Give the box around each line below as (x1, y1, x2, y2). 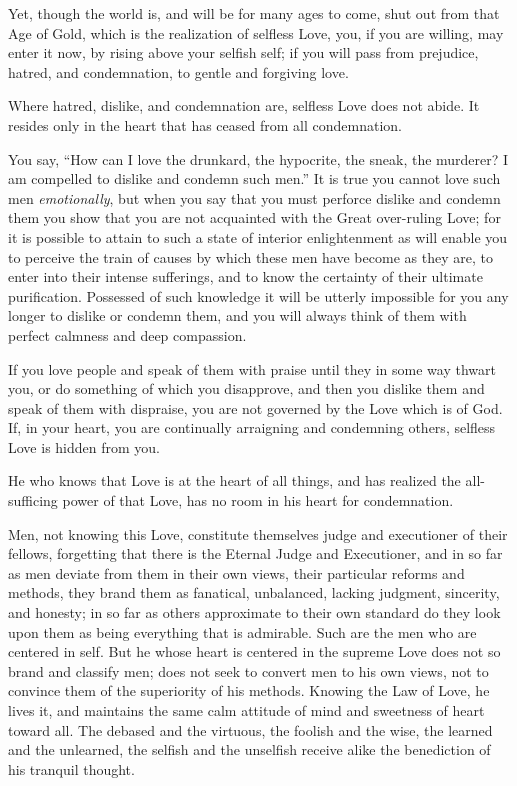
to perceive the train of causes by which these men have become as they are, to (8, 246, 493, 267)
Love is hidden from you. (8, 436, 160, 457)
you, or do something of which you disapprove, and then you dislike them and (8, 378, 485, 399)
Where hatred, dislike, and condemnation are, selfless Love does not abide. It (8, 95, 480, 116)
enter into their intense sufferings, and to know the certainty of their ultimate (8, 266, 483, 287)
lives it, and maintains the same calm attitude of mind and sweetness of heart (8, 700, 485, 720)
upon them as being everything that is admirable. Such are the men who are (8, 621, 477, 642)
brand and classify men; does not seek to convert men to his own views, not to (8, 660, 489, 681)
